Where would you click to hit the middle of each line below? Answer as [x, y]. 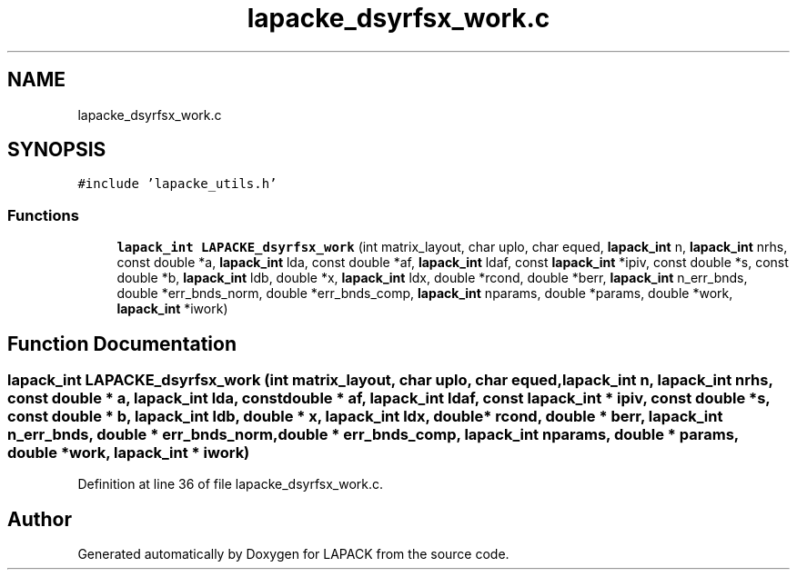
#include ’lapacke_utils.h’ [177, 184]
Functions [43, 215]
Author [40, 519]
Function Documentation [122, 343]
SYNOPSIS [57, 150]
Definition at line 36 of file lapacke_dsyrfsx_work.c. [231, 484]
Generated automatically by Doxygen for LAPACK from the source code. [293, 554]
